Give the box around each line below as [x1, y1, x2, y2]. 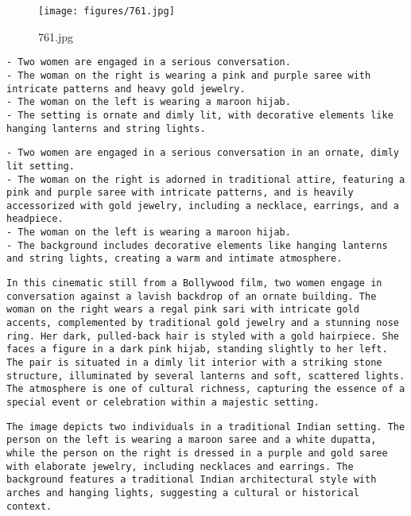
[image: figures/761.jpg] [38, 6, 175, 17]
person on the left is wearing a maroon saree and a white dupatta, [6, 434, 377, 446]
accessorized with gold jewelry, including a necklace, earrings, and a [6, 200, 399, 211]
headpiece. [6, 213, 64, 225]
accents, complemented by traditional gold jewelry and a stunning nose [6, 317, 399, 329]
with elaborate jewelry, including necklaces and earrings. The [6, 460, 354, 472]
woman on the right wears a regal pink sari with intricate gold [6, 304, 359, 316]
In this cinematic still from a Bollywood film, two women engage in [6, 277, 382, 289]
